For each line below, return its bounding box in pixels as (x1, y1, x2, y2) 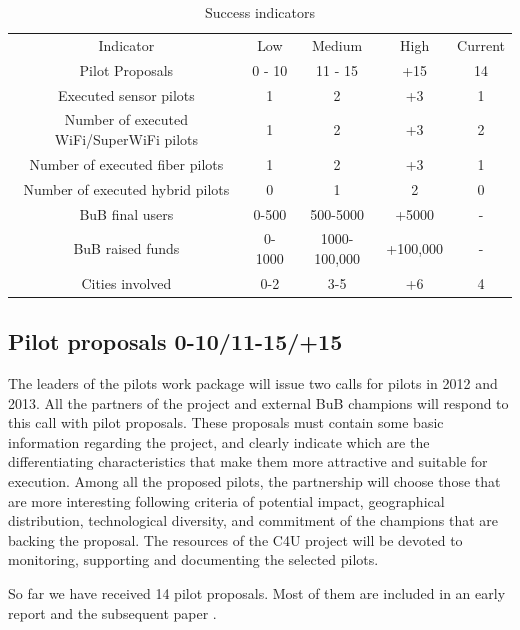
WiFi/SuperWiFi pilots (54, 128, 198, 149)
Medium (312, 34, 363, 55)
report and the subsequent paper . (8, 602, 217, 623)
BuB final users (79, 203, 174, 224)
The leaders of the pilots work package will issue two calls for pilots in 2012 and (8, 373, 498, 394)
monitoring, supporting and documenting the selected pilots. (8, 549, 379, 570)
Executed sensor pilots (57, 84, 195, 105)
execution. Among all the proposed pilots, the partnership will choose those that (8, 471, 501, 492)
